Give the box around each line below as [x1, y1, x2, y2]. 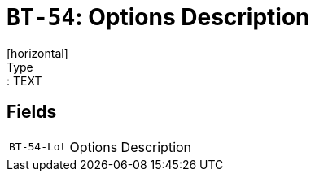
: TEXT [7, 73, 42, 88]
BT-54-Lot [9, 141, 67, 154]
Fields [7, 102, 57, 123]
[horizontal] [7, 46, 68, 60]
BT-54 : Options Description [7, 3, 310, 31]
